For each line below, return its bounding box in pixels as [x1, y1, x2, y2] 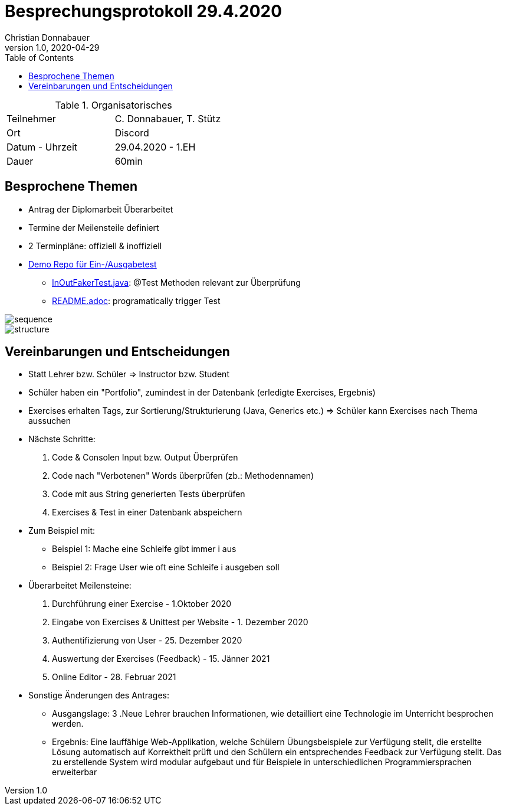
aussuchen [28, 416, 71, 426]
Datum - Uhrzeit [6, 141, 78, 153]
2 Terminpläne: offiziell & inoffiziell [28, 240, 162, 251]
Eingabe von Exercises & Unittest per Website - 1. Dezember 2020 [52, 617, 308, 628]
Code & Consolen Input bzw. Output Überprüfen [52, 452, 238, 463]
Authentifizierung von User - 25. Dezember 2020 [52, 635, 242, 646]
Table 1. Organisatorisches [55, 99, 172, 111]
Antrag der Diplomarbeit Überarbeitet [28, 204, 173, 214]
